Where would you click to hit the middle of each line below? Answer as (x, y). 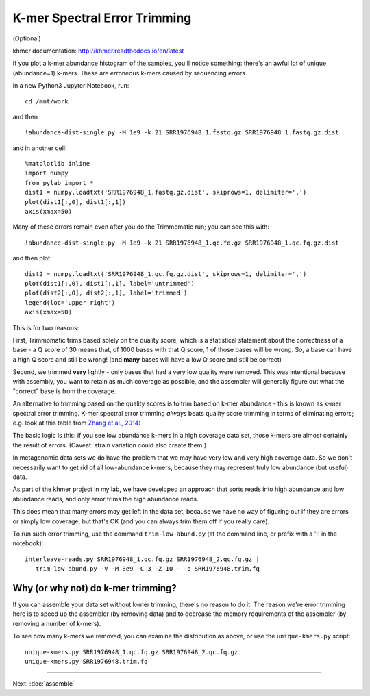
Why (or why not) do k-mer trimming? (95, 588)
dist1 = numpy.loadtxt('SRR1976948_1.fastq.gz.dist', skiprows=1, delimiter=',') (166, 192)
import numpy (47, 173)
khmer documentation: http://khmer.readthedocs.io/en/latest (98, 51)
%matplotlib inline (58, 164)
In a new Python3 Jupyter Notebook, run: (71, 86)
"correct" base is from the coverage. (64, 391)
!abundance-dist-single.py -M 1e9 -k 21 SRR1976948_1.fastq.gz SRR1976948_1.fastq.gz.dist (182, 133)
